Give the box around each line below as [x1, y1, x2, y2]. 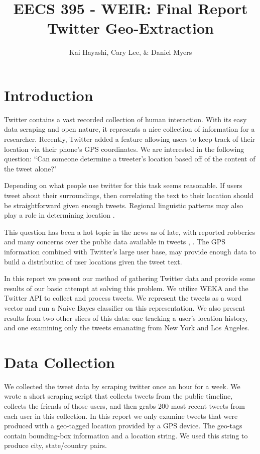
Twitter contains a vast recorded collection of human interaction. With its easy [4, 114, 247, 124]
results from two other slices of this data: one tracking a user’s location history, [4, 312, 248, 323]
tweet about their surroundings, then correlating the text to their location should [4, 190, 254, 200]
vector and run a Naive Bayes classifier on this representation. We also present [4, 302, 245, 313]
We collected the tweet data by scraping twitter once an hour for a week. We [4, 381, 240, 391]
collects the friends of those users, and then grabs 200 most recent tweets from [4, 401, 245, 411]
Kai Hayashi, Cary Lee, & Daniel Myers [69, 47, 192, 57]
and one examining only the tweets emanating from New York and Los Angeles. [4, 322, 249, 333]
